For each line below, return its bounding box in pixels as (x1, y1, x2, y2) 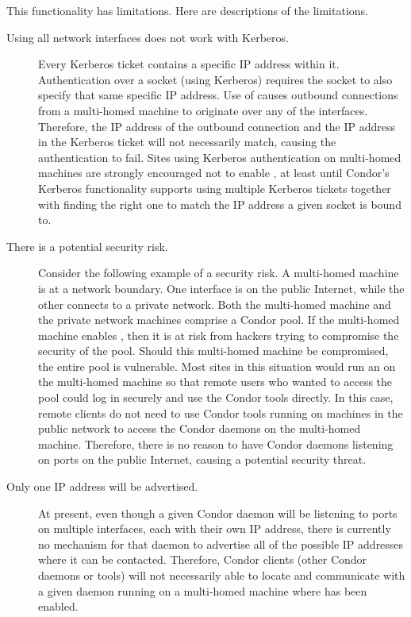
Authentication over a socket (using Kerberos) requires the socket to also (38, 71, 393, 87)
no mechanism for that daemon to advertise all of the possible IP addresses (38, 535, 404, 552)
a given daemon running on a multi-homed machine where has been (38, 582, 367, 599)
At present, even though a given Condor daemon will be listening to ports (38, 504, 398, 521)
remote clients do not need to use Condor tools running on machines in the (38, 404, 403, 421)
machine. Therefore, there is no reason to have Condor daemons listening (38, 435, 394, 452)
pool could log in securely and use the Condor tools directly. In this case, (38, 389, 394, 406)
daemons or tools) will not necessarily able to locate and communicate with (38, 567, 405, 583)
